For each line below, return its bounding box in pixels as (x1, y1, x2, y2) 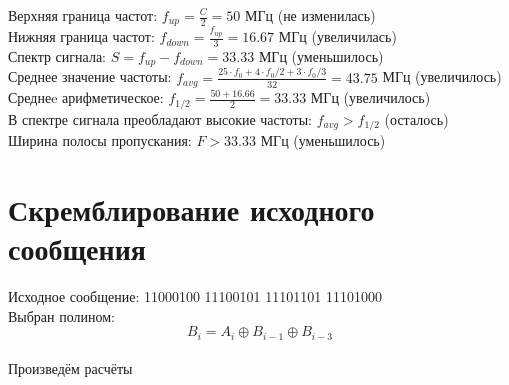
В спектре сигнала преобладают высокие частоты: (8, 108, 312, 129)
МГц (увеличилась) (278, 26, 397, 47)
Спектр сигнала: (8, 46, 106, 66)
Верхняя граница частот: (8, 5, 158, 25)
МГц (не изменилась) (244, 5, 376, 25)
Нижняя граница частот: (8, 26, 155, 47)
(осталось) (384, 108, 449, 129)
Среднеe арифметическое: (8, 87, 164, 108)
